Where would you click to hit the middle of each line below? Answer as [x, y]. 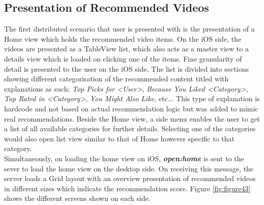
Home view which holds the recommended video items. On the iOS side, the [123, 38]
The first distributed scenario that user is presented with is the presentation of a [129, 29]
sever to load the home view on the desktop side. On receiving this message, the [129, 168]
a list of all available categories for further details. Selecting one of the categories [130, 128]
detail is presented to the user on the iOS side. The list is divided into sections [126, 68]
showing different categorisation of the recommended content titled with [116, 79]
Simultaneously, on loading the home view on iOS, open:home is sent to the [124, 158]
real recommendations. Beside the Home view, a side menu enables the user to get [132, 118]
